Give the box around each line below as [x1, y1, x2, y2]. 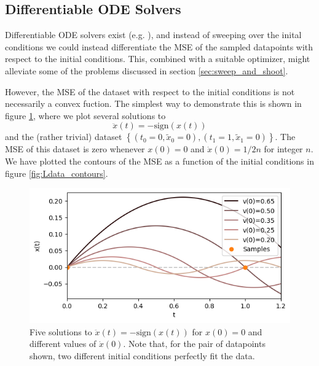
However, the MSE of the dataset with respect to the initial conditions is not [5, 85, 295, 98]
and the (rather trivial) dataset [5, 130, 122, 143]
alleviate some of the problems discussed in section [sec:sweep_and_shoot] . [5, 64, 288, 77]
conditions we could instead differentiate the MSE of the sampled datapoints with [5, 40, 313, 53]
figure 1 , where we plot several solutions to [5, 109, 166, 122]
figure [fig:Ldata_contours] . [5, 166, 108, 179]
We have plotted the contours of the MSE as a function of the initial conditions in [5, 154, 314, 167]
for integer [264, 142, 303, 155]
